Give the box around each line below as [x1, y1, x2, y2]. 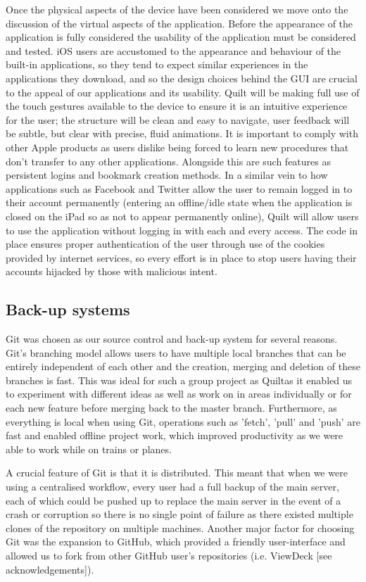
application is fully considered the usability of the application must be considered [6, 30, 356, 44]
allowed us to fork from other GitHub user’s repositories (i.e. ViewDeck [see [6, 548, 332, 562]
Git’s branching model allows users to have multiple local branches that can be [6, 345, 346, 360]
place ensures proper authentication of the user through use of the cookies [6, 236, 325, 251]
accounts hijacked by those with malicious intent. [6, 264, 217, 279]
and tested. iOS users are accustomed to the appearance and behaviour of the [6, 43, 341, 58]
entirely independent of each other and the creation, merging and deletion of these [6, 359, 360, 374]
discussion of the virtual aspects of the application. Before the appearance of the [6, 15, 353, 30]
